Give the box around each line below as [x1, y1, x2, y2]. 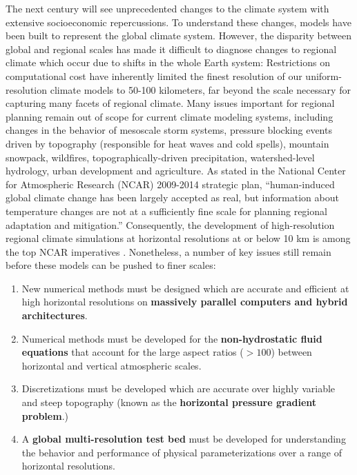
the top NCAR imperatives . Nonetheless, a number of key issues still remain [6, 244, 331, 259]
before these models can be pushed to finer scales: [6, 258, 216, 272]
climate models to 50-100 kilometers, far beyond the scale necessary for [50, 82, 351, 97]
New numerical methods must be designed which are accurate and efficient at [21, 281, 349, 295]
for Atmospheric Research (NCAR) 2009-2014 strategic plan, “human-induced [6, 176, 335, 191]
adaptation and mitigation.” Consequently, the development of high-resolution [6, 217, 335, 232]
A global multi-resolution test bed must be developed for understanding [21, 432, 346, 446]
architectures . [21, 308, 88, 323]
